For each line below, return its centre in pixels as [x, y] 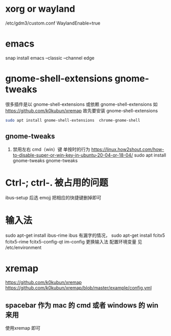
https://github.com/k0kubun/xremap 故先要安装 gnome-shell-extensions [82, 110]
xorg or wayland [40, 9]
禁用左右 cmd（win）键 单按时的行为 [51, 149]
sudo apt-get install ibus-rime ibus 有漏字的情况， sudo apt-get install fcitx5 [85, 235]
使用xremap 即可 [23, 328]
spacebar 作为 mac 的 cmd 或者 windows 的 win [82, 305]
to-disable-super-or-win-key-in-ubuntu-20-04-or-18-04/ [73, 155]
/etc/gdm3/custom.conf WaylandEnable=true [53, 23]
